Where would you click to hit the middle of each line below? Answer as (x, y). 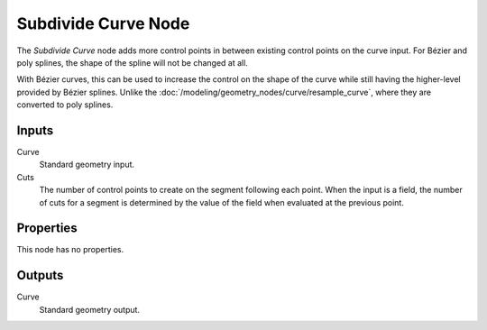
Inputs (35, 130)
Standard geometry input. (87, 165)
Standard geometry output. (89, 309)
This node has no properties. (70, 250)
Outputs (40, 275)
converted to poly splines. (65, 105)
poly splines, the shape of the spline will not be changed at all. (132, 62)
